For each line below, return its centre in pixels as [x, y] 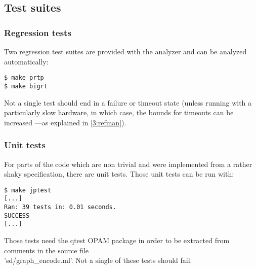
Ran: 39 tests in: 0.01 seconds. [60, 207]
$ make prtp [24, 78]
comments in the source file [46, 250]
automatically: [26, 61]
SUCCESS [17, 215]
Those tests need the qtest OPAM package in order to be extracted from [117, 240]
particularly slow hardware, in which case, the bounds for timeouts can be [119, 112]
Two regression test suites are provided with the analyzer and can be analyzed [125, 51]
